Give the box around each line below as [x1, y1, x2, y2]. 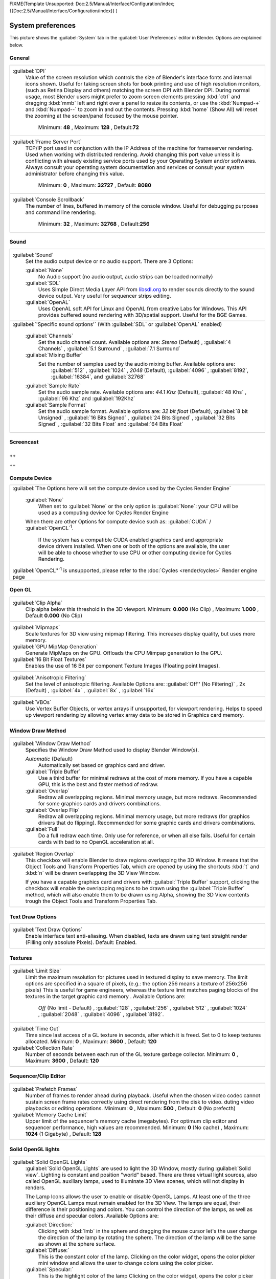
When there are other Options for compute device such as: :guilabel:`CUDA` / [25, 518, 212, 525]
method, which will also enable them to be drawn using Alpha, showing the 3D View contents [25, 891, 250, 898]
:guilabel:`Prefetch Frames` [12, 1085, 78, 1092]
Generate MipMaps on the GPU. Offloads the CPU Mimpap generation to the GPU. [25, 649, 222, 656]
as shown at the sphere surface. [38, 1241, 116, 1248]
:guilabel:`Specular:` [25, 1266, 74, 1273]
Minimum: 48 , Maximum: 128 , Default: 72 [38, 123, 139, 130]
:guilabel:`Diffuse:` [25, 1247, 70, 1254]
